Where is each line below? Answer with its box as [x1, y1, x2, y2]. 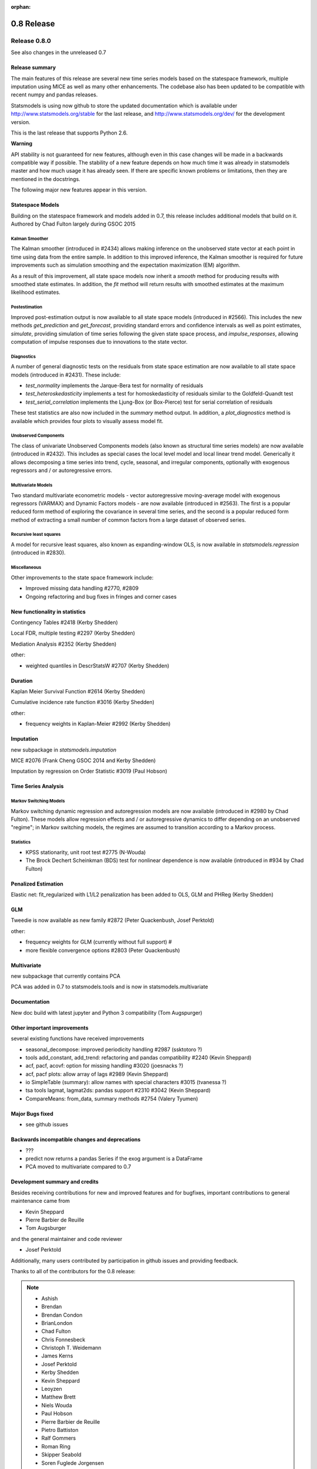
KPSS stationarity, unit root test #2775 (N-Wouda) [25, 848, 146, 856]
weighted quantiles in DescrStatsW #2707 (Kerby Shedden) [25, 662, 170, 669]
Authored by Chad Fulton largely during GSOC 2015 [11, 220, 136, 227]
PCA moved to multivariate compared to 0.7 [25, 1163, 131, 1170]
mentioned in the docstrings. [11, 175, 80, 182]
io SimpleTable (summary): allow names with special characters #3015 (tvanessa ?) [25, 1079, 227, 1086]
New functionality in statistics [11, 608, 86, 615]
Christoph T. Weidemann [41, 1344, 102, 1351]
